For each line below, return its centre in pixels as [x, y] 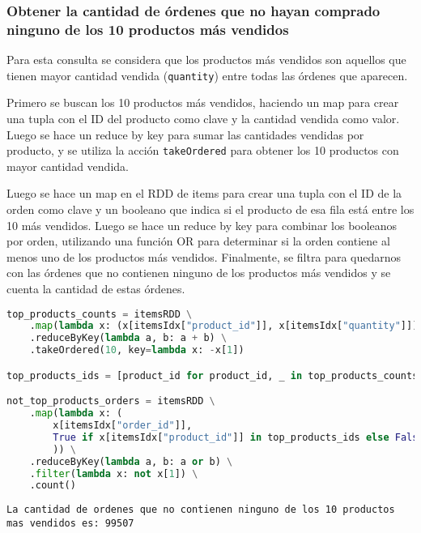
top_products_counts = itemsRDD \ [100, 314]
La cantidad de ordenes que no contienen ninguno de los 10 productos [201, 510]
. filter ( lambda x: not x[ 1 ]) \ [114, 473]
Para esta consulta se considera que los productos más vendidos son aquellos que [206, 60]
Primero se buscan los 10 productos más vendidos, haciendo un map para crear [203, 102]
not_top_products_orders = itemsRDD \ [111, 401]
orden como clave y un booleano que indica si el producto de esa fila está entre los [210, 209]
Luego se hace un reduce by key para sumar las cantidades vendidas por [185, 134]
